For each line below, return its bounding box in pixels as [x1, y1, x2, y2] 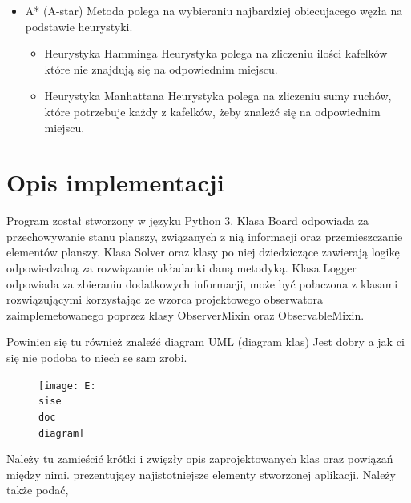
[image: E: [38, 380, 96, 392]
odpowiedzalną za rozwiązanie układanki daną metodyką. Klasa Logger [6, 260, 357, 276]
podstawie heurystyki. [25, 18, 133, 34]
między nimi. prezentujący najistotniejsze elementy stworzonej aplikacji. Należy [6, 465, 397, 482]
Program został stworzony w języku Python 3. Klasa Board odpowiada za [6, 212, 369, 229]
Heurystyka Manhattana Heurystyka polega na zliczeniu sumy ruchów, [44, 87, 392, 104]
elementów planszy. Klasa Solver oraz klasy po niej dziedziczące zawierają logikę [6, 243, 400, 260]
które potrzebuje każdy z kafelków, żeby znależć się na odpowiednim [44, 103, 381, 119]
